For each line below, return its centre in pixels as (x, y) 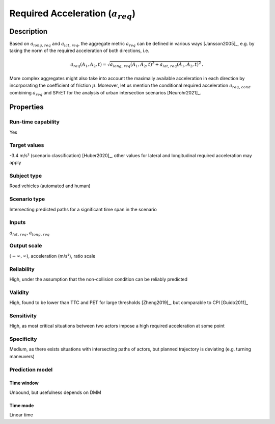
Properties (26, 107)
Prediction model (31, 369)
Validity (19, 292)
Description (29, 31)
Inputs (18, 222)
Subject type (26, 176)
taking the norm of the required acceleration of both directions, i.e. (79, 51)
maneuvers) (22, 356)
